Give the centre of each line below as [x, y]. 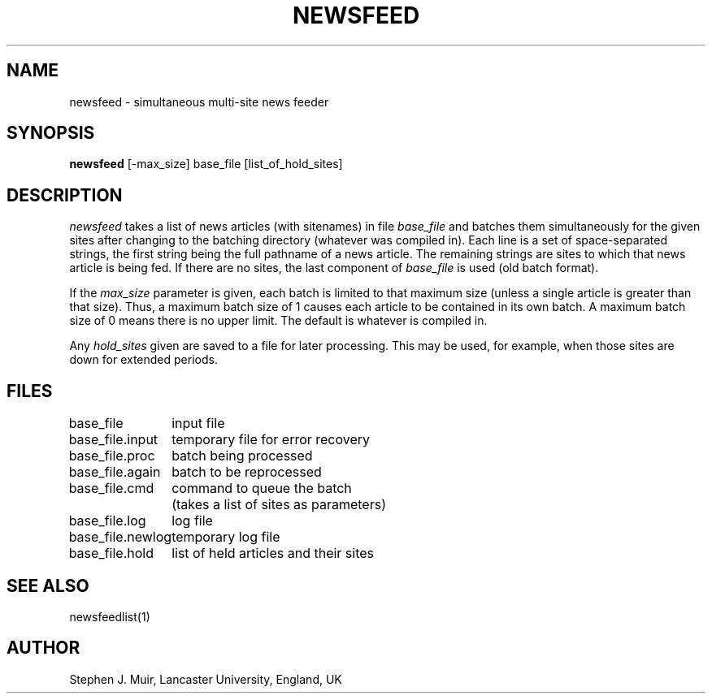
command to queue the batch [262, 488]
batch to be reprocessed [247, 472]
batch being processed [242, 456]
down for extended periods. [143, 360]
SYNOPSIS [51, 133]
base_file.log [107, 521]
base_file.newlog [120, 537]
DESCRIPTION [65, 195]
